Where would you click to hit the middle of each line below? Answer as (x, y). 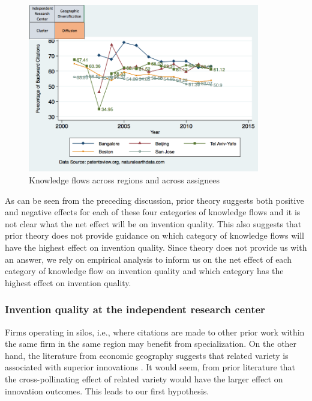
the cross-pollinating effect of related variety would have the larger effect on (144, 379)
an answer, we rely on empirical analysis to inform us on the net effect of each (148, 259)
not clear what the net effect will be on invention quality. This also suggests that (153, 223)
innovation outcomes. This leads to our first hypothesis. (107, 390)
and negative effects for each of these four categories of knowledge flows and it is (153, 212)
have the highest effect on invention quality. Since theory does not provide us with (156, 247)
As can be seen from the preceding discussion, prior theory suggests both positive (154, 200)
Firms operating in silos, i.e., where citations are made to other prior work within (155, 332)
